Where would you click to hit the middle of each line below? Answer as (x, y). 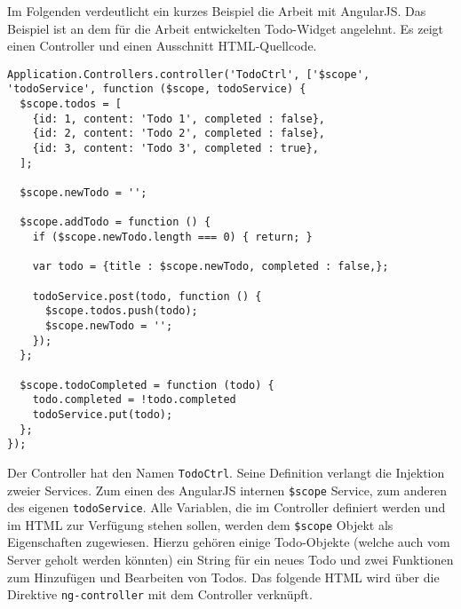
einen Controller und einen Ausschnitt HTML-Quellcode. (162, 46)
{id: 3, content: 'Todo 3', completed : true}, (175, 149)
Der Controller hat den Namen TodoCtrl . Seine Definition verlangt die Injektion (226, 472)
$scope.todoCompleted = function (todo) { (147, 385)
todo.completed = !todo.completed (134, 400)
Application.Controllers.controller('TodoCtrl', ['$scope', (189, 74)
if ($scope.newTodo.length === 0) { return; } (172, 237)
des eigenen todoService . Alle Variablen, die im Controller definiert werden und (227, 507)
